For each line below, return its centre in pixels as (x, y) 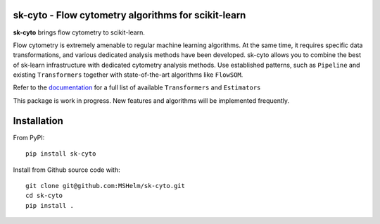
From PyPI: (29, 137)
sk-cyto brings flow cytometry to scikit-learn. (79, 32)
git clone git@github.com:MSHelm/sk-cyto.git (106, 186)
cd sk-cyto (44, 196)
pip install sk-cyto (61, 154)
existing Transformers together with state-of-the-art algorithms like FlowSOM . (128, 75)
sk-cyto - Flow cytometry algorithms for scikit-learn (129, 15)
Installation (38, 121)
